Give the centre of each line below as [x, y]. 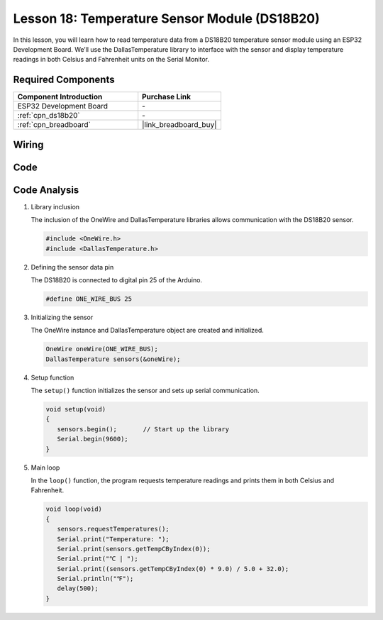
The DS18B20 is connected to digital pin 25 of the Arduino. [116, 279]
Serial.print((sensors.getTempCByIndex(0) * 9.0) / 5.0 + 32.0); [173, 569]
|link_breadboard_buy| [179, 125]
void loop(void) [74, 509]
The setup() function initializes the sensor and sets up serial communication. [145, 391]
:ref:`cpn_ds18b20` [49, 116]
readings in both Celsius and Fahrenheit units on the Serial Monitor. [111, 60]
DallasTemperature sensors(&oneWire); [113, 359]
